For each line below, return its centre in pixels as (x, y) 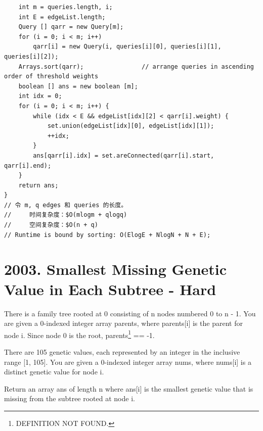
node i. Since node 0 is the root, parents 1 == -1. (79, 334)
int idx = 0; (40, 96)
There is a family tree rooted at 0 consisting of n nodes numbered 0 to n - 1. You (130, 313)
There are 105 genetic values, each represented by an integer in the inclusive (122, 352)
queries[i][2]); (31, 56)
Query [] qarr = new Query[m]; (71, 27)
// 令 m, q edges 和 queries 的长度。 (66, 205)
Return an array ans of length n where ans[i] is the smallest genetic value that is (129, 388)
